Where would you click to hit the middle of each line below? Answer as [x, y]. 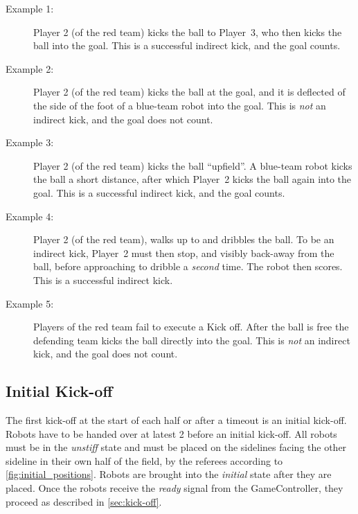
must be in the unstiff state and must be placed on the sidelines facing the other [176, 447]
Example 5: [30, 303]
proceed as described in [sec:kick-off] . [84, 501]
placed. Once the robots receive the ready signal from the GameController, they [174, 488]
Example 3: [30, 142]
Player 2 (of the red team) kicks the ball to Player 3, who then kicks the [188, 32]
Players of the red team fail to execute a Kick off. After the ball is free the [191, 327]
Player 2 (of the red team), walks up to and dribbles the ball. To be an [184, 239]
